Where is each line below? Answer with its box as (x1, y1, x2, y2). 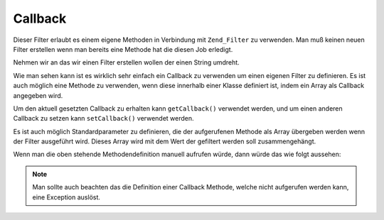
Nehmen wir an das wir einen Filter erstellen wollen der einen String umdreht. (13, 58, 240, 67)
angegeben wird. (13, 91, 63, 99)
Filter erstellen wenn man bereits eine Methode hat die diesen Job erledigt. (13, 45, 233, 53)
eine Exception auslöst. (32, 192, 101, 202)
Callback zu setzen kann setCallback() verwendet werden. (13, 114, 195, 123)
